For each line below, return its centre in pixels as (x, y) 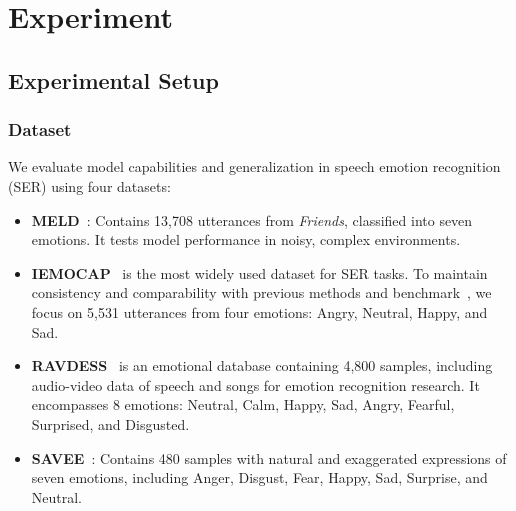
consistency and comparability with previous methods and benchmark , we (261, 292)
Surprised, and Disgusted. (110, 423)
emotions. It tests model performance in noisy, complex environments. (246, 239)
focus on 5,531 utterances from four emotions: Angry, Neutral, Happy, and (259, 311)
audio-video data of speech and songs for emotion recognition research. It (255, 384)
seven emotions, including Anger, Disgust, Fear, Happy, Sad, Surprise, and (259, 477)
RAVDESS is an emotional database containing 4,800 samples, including (262, 365)
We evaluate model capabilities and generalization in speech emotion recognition (254, 166)
